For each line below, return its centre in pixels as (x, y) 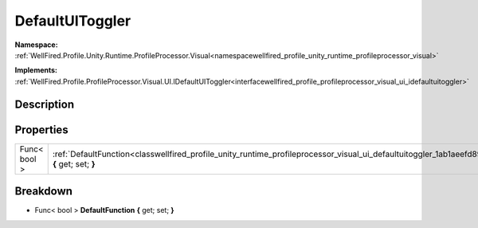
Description (45, 104)
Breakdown (44, 191)
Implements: (36, 70)
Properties (41, 130)
